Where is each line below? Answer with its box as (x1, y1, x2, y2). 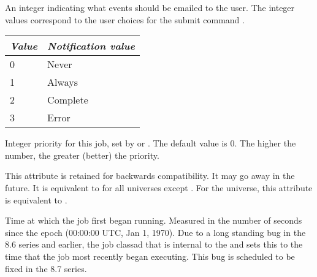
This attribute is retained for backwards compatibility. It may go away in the (5, 169, 295, 182)
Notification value (47, 39, 136, 53)
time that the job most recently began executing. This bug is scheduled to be (5, 249, 295, 262)
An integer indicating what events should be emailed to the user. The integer (5, 1, 295, 13)
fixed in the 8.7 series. (5, 262, 87, 275)
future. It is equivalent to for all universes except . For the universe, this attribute (5, 181, 313, 194)
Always (47, 75, 78, 89)
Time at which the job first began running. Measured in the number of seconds (5, 214, 302, 227)
